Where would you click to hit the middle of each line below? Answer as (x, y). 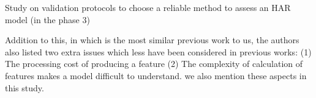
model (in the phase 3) (47, 19)
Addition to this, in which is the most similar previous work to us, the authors (152, 40)
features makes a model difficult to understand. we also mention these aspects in (156, 75)
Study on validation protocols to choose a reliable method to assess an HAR (148, 7)
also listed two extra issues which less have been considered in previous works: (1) (158, 51)
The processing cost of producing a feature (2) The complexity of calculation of (154, 64)
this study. (24, 87)
